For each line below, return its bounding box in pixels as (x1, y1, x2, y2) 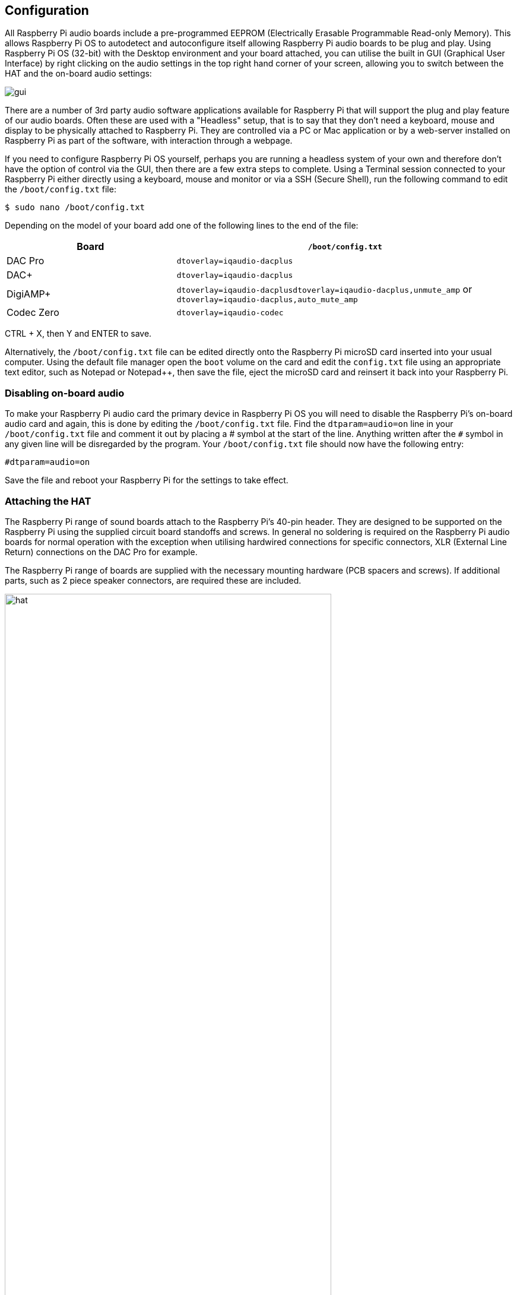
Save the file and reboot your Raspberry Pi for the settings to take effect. (5, 475, 288, 486)
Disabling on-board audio (5, 387, 125, 399)
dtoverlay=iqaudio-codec (176, 308, 284, 317)
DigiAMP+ (7, 287, 51, 300)
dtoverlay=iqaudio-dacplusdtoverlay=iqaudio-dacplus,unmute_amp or (176, 283, 472, 296)
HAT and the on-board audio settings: (5, 68, 152, 79)
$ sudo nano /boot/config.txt (5, 202, 145, 213)
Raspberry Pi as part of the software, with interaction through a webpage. (5, 135, 293, 146)
